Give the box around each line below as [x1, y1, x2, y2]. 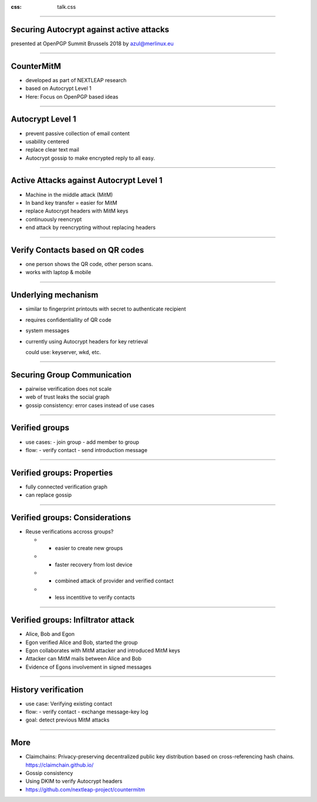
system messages [25, 327, 70, 334]
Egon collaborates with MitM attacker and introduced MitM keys [25, 646, 180, 654]
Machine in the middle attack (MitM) [25, 191, 113, 198]
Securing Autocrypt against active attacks [11, 24, 170, 35]
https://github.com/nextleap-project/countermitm [25, 786, 145, 793]
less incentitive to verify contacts [55, 594, 135, 601]
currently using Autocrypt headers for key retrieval [25, 338, 148, 345]
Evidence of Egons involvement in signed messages [25, 663, 152, 670]
